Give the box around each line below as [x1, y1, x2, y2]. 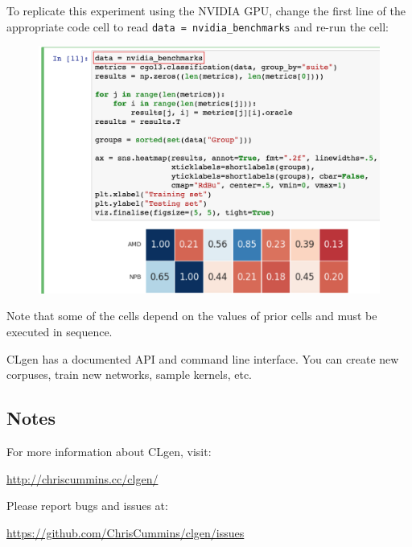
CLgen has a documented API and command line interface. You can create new [6, 350, 399, 367]
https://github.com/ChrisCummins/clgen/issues [6, 524, 245, 541]
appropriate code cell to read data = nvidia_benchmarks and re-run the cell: [6, 18, 389, 35]
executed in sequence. [6, 323, 113, 340]
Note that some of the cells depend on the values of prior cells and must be [6, 307, 377, 324]
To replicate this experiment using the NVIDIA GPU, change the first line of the [6, 2, 406, 19]
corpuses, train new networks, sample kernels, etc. [6, 366, 253, 383]
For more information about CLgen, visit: [6, 443, 212, 460]
